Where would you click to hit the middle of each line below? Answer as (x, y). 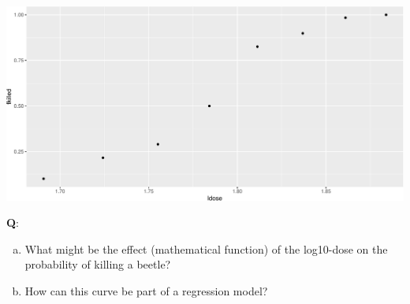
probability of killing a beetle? (98, 264)
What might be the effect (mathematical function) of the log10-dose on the (206, 248)
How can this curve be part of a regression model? (146, 290)
